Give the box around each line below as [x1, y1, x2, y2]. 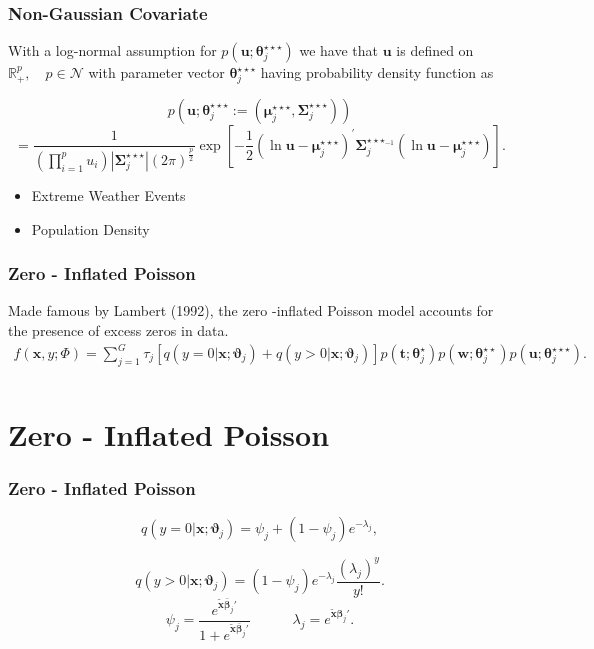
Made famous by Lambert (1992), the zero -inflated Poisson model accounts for [8, 300, 494, 321]
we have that [299, 40, 379, 61]
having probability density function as [260, 62, 494, 83]
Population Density [31, 218, 150, 239]
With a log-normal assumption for [8, 40, 217, 61]
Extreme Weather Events [31, 184, 186, 205]
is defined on [396, 40, 474, 61]
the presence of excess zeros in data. [8, 319, 229, 340]
